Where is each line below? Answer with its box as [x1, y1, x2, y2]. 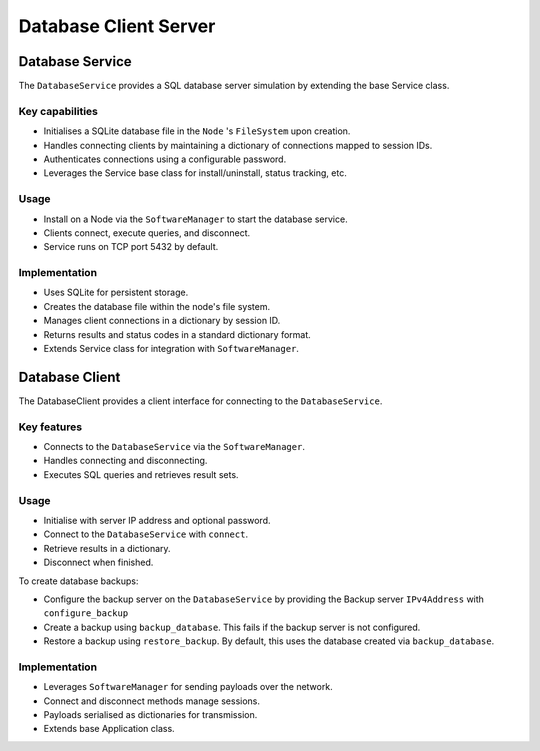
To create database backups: [18, 575, 139, 587]
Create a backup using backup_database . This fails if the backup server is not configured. [43, 621, 421, 633]
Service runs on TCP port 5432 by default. [43, 241, 219, 253]
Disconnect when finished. [43, 556, 154, 569]
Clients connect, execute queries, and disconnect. [43, 226, 251, 239]
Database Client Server [18, 15, 216, 37]
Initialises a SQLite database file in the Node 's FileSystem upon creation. [43, 125, 351, 137]
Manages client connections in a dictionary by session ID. [43, 315, 281, 327]
